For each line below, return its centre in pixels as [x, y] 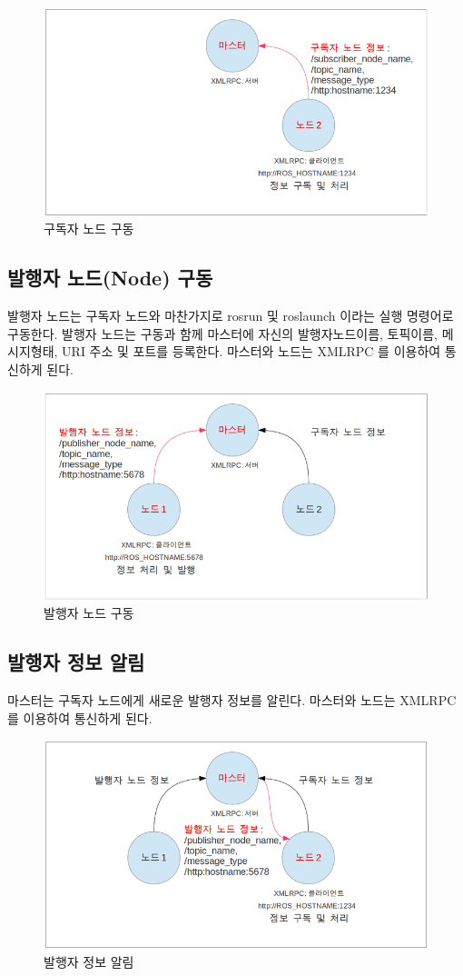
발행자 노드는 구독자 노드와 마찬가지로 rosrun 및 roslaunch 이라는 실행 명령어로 [231, 316]
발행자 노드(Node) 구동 [110, 278]
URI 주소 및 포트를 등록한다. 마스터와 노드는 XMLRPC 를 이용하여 [251, 351]
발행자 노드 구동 [89, 613]
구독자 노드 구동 [89, 229]
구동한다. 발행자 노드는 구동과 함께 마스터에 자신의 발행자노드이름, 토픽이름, [223, 333]
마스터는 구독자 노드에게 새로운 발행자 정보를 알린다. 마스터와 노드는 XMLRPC [232, 700]
